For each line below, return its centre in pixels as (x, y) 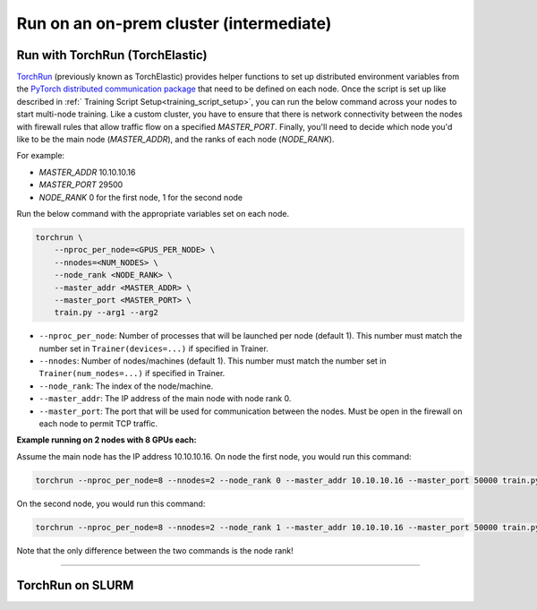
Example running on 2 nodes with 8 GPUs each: (107, 440)
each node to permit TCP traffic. (98, 424)
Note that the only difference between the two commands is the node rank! (155, 550)
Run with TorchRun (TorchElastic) (112, 55)
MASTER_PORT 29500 (81, 185)
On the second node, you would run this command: (111, 503)
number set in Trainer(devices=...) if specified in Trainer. (153, 348)
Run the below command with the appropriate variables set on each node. (153, 213)
